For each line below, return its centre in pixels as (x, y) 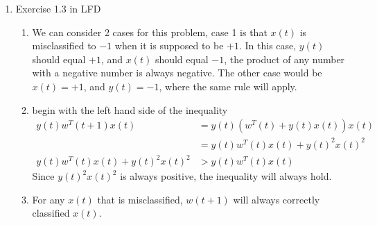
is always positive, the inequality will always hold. (226, 176)
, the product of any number (284, 59)
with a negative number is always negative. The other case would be (177, 73)
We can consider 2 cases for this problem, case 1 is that (150, 32)
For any (49, 199)
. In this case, (268, 45)
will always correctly (277, 199)
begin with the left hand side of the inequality (130, 109)
